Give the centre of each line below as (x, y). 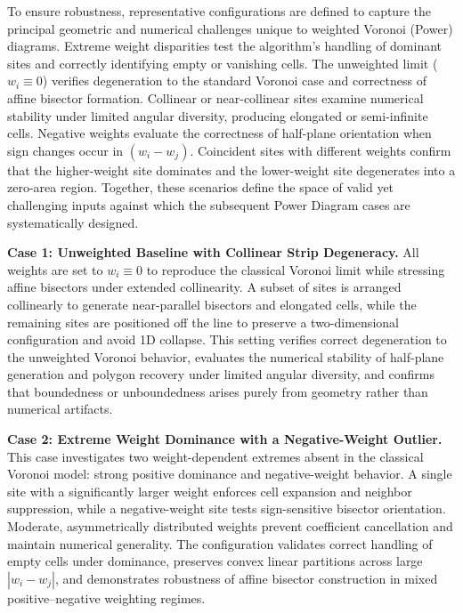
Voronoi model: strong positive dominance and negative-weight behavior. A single (230, 474)
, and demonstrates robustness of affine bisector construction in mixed (246, 578)
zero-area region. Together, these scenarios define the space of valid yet (201, 187)
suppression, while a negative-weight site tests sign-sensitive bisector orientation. (227, 508)
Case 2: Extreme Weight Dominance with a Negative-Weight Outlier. (225, 439)
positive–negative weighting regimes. (106, 597)
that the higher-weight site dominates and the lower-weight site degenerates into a (231, 169)
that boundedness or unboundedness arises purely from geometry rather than (218, 391)
